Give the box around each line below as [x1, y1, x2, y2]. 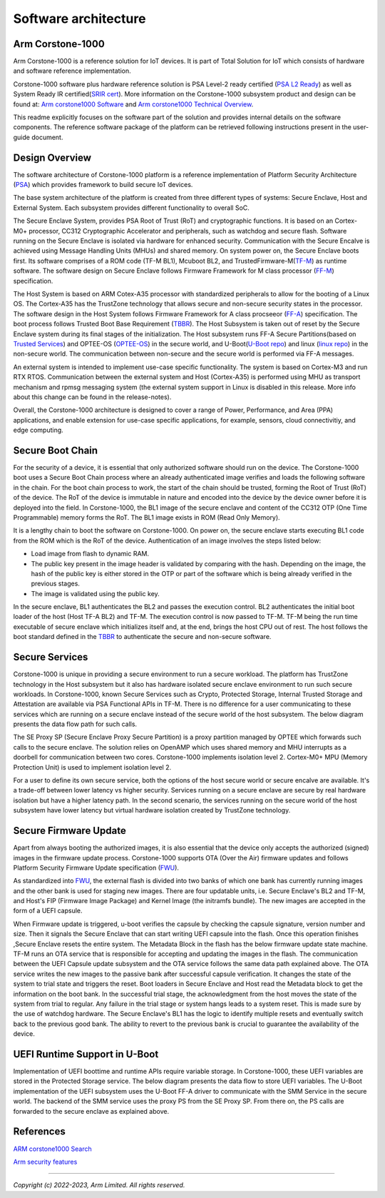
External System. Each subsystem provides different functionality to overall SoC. [13, 203, 250, 212]
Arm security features [13, 1157, 78, 1166]
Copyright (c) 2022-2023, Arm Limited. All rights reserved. [13, 1181, 185, 1189]
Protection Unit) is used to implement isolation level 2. [13, 762, 172, 771]
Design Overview [13, 151, 92, 163]
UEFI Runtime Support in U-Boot [13, 1048, 159, 1060]
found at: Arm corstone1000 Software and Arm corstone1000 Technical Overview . [13, 100, 254, 109]
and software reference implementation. [13, 66, 131, 75]
